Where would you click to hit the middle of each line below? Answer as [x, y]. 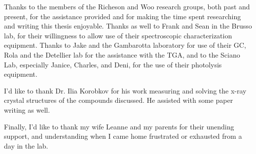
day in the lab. [26, 145]
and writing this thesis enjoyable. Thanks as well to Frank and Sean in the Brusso [128, 26]
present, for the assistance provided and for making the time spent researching [123, 16]
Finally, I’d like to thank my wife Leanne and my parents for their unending [119, 126]
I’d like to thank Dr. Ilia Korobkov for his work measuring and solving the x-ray [125, 90]
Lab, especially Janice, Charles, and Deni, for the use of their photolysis [113, 64]
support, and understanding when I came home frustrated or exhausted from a [123, 136]
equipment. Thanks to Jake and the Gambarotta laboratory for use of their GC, [125, 45]
